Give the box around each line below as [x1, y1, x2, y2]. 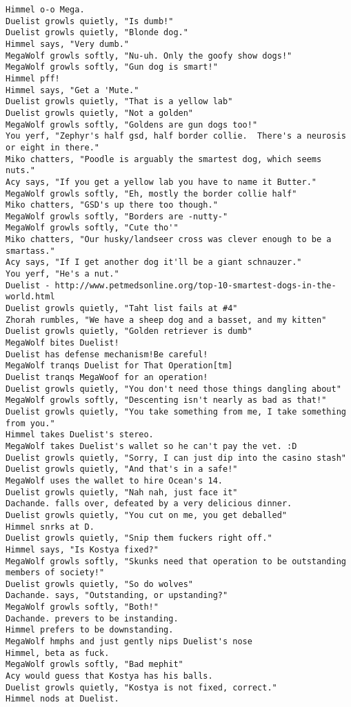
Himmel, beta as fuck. [6, 648, 110, 658]
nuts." [6, 166, 35, 176]
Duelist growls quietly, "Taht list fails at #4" [6, 303, 238, 314]
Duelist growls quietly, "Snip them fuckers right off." [6, 533, 272, 544]
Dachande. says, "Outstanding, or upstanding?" [6, 590, 228, 601]
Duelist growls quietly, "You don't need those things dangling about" [6, 384, 341, 394]
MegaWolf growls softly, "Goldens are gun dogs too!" [6, 119, 258, 130]
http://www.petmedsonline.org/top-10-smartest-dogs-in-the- [54, 280, 337, 290]
